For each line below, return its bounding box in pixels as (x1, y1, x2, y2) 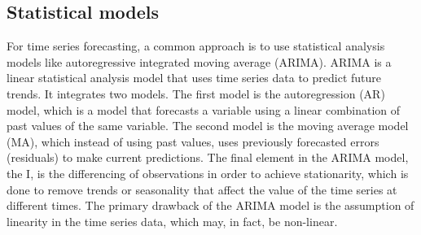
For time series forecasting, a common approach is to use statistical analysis (7, 37, 385, 54)
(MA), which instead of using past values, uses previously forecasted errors (7, 133, 379, 150)
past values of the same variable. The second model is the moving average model (7, 117, 409, 134)
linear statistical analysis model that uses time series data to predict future (7, 69, 382, 86)
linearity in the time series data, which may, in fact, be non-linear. (7, 212, 338, 229)
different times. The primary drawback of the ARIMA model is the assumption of (7, 197, 414, 214)
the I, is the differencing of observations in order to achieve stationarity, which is (7, 164, 409, 181)
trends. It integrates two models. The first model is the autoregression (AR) (7, 85, 385, 102)
